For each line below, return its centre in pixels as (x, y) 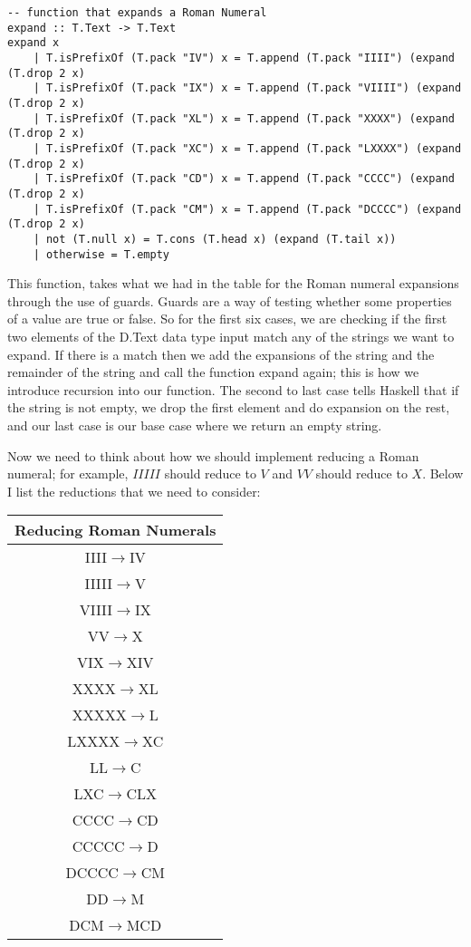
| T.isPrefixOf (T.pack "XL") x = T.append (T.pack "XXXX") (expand (244, 118)
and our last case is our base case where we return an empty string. (195, 425)
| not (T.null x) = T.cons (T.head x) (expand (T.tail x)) (215, 239)
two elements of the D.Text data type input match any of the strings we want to (231, 336)
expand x (34, 43)
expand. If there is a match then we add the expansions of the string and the (221, 354)
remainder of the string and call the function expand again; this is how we (213, 372)
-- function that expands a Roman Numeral (137, 13)
